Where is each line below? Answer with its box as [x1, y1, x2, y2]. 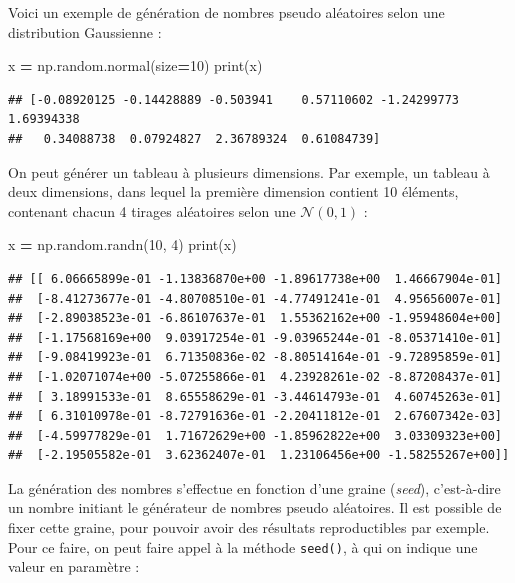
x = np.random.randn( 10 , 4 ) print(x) [8, 234, 237, 255]
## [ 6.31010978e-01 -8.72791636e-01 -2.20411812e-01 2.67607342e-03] [8, 409, 502, 424]
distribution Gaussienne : [8, 21, 162, 42]
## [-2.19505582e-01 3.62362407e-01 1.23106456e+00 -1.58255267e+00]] [8, 448, 510, 463]
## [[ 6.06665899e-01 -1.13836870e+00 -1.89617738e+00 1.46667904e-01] [8, 271, 502, 286]
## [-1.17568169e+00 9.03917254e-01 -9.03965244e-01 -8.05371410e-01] [8, 330, 502, 345]
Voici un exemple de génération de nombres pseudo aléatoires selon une [8, 2, 445, 22]
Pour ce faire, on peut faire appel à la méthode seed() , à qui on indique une [8, 536, 478, 557]
